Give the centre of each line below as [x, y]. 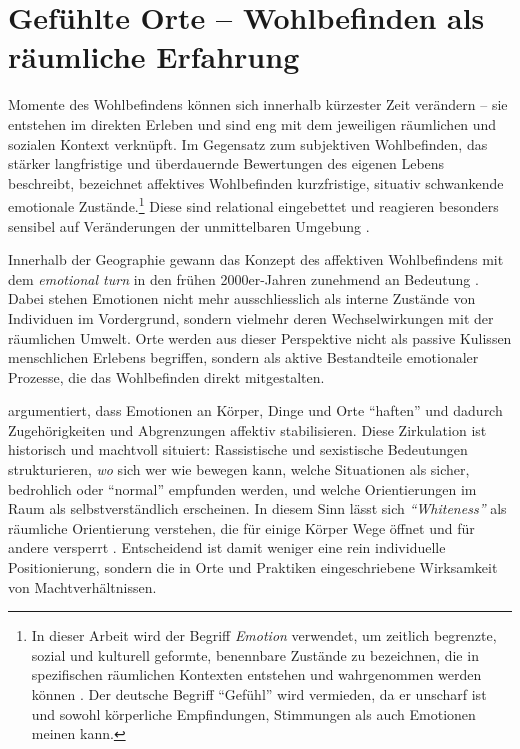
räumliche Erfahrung [154, 56]
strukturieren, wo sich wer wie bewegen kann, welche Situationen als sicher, [239, 469]
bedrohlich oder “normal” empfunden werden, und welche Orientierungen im [242, 488]
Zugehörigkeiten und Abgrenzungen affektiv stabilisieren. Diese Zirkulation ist [247, 429]
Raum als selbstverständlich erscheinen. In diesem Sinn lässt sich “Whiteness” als [257, 508]
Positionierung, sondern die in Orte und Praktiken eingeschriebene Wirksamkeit [253, 567]
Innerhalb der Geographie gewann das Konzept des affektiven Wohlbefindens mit [256, 259]
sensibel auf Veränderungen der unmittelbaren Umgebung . [189, 225]
